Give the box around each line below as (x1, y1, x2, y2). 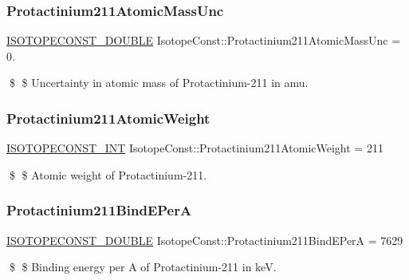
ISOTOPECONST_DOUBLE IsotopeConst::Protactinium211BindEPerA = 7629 (6, 231, 403, 248)
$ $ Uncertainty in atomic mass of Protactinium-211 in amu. (9, 74, 309, 91)
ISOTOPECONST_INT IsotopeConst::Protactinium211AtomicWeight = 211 (6, 140, 383, 156)
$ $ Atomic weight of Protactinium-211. (9, 166, 207, 183)
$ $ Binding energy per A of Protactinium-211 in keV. (9, 258, 277, 275)
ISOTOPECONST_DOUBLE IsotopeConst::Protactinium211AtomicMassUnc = (6, 32, 401, 49)
